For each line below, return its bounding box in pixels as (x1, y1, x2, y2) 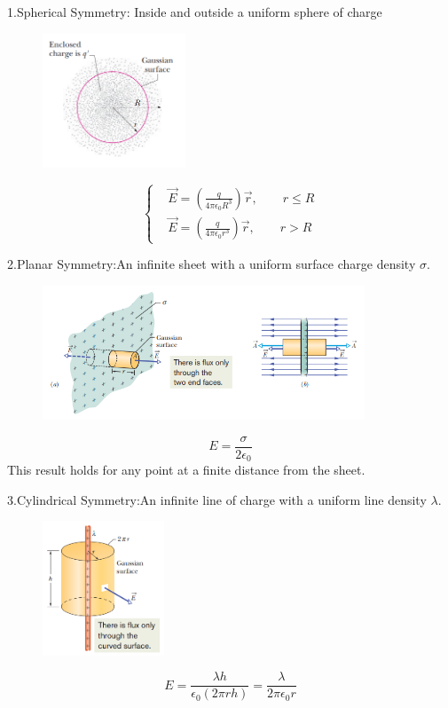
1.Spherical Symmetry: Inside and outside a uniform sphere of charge (7, 3, 382, 20)
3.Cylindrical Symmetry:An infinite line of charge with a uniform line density (7, 490, 427, 508)
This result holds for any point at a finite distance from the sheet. (7, 460, 365, 479)
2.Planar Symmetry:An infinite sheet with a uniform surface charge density (7, 255, 416, 273)
